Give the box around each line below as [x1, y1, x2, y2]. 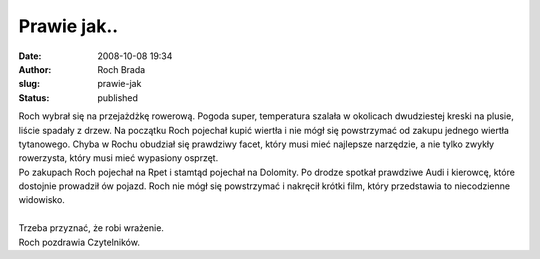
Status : [18, 91, 50, 104]
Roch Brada [97, 63, 146, 75]
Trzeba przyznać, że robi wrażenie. [18, 222, 165, 234]
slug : [18, 78, 40, 90]
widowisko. [18, 194, 65, 206]
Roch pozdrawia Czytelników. [18, 236, 140, 248]
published [97, 91, 139, 104]
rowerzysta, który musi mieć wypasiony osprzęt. [18, 152, 219, 164]
